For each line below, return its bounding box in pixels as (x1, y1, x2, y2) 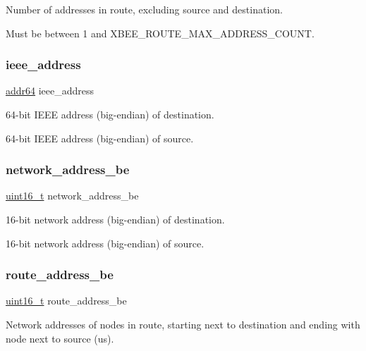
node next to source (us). (6, 331, 114, 345)
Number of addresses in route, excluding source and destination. (6, 2, 283, 16)
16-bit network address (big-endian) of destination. (6, 212, 225, 226)
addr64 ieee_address (6, 83, 94, 98)
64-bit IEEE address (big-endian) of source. (6, 130, 194, 145)
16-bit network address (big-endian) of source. (6, 235, 205, 250)
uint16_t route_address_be (6, 293, 127, 308)
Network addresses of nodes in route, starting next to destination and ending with (6, 317, 360, 331)
